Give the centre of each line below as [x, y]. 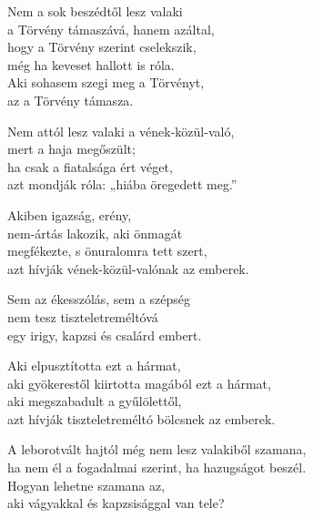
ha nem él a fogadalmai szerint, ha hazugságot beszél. [157, 467]
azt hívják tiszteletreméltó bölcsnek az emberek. [141, 418]
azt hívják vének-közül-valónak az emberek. [128, 268]
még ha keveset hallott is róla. [91, 64]
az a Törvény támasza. [71, 100]
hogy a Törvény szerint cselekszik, [102, 47]
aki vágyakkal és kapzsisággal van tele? [116, 503]
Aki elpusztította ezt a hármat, [94, 366]
